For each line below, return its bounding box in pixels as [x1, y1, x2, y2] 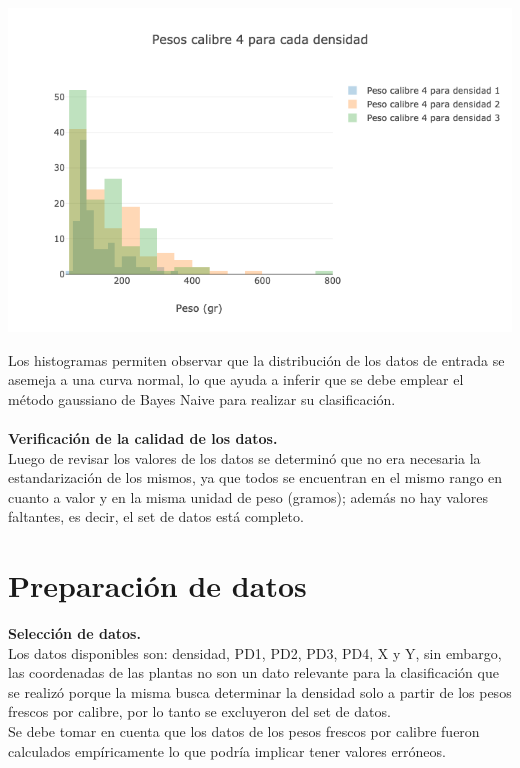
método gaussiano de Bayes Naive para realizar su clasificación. [8, 388, 396, 409]
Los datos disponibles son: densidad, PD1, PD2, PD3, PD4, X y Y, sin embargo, [8, 642, 502, 663]
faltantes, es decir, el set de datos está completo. [8, 506, 304, 527]
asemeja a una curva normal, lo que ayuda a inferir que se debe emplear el [8, 369, 464, 390]
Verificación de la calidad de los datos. [8, 427, 278, 448]
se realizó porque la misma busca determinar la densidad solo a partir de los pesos [8, 681, 512, 702]
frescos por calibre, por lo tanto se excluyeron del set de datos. [8, 701, 391, 722]
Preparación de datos [8, 565, 307, 606]
